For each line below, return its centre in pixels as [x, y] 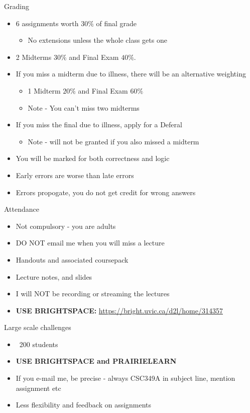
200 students [39, 344]
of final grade [116, 23]
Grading [17, 6]
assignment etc [38, 388]
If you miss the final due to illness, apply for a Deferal [99, 125]
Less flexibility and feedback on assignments [84, 405]
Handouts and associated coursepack [72, 259]
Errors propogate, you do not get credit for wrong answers [106, 192]
